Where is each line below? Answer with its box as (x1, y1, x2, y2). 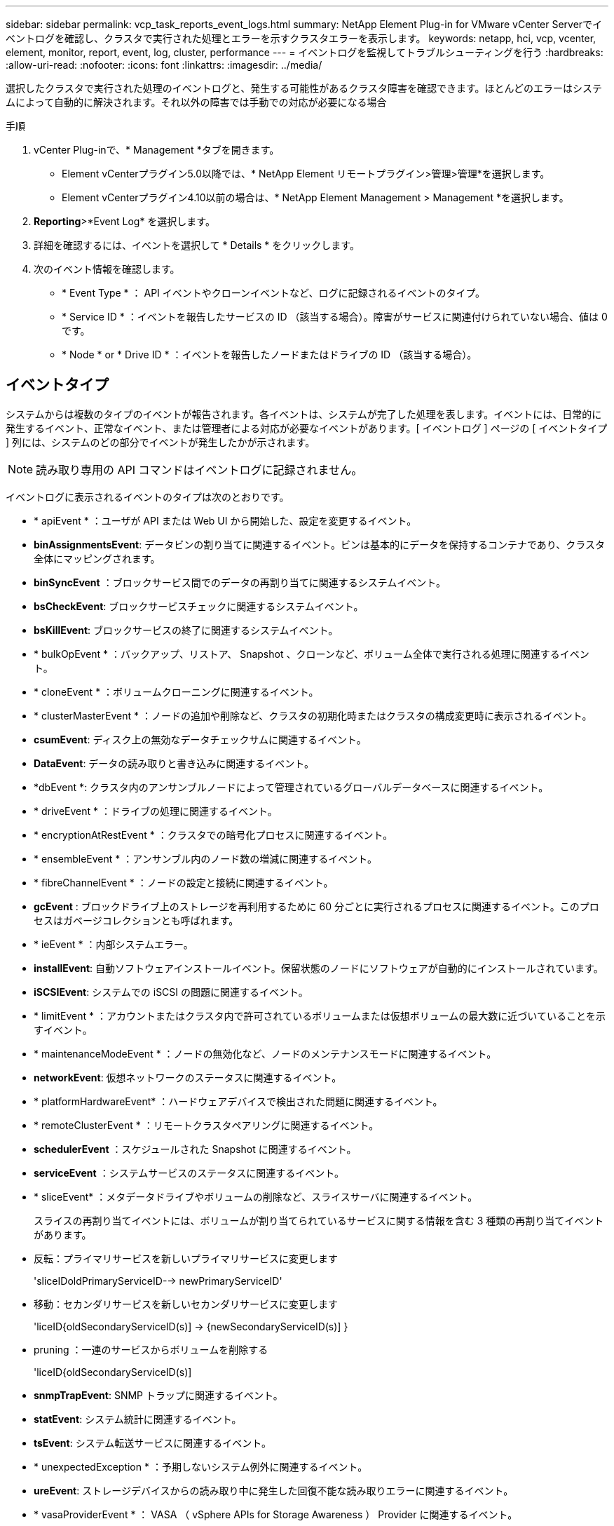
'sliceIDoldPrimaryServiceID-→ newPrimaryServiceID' (34, 1274, 282, 1287)
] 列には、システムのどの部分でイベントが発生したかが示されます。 (6, 435, 315, 448)
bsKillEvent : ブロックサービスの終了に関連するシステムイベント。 (34, 623, 339, 636)
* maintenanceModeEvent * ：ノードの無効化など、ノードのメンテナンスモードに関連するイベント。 (34, 1047, 497, 1060)
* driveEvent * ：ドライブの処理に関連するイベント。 (34, 804, 278, 817)
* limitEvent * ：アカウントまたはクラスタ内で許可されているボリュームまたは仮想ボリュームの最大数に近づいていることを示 (34, 1009, 606, 1022)
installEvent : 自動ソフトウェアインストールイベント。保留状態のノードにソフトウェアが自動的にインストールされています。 (34, 961, 603, 974)
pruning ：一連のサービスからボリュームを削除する (34, 1343, 268, 1356)
